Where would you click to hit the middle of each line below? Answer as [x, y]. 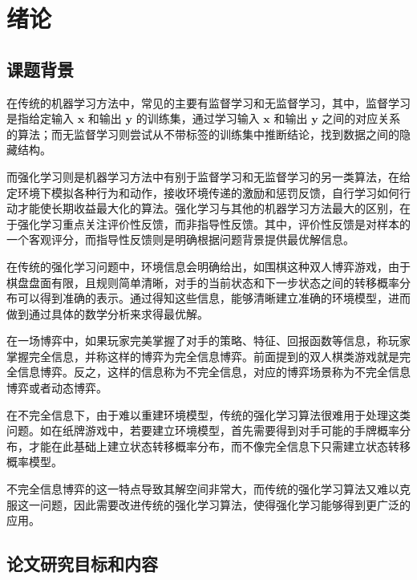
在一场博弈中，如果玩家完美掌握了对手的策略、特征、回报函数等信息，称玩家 [208, 341]
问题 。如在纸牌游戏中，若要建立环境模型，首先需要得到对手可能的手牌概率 [203, 430]
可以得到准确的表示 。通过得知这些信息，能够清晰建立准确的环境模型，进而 [214, 298]
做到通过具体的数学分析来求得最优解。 [107, 313]
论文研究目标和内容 [82, 564]
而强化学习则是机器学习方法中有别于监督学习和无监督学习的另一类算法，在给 [208, 176]
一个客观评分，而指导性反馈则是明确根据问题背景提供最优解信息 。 [180, 239]
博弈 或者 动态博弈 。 [57, 388]
